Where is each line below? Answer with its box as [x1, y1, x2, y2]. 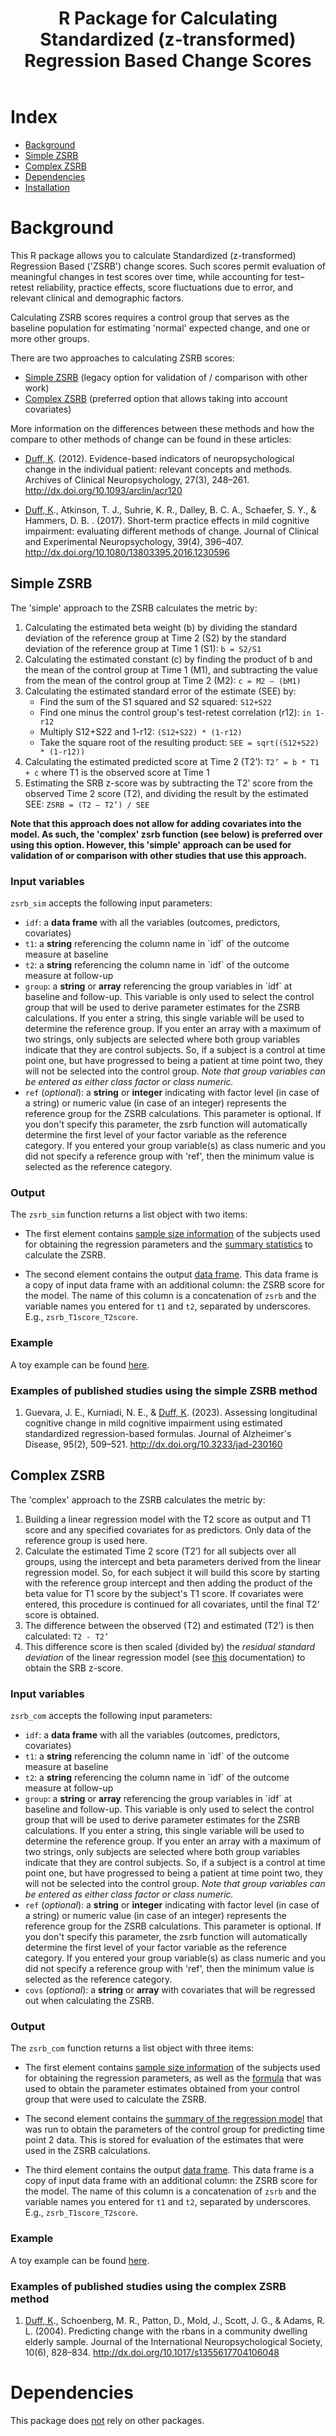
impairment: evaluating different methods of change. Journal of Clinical [24, 525, 319, 537]
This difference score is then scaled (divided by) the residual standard [24, 1640, 316, 1652]
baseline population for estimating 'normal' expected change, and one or [10, 322, 311, 334]
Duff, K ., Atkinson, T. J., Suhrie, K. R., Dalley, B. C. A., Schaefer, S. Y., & [24, 503, 317, 516]
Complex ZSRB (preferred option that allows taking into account [24, 392, 288, 404]
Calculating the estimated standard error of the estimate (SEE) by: [24, 685, 297, 697]
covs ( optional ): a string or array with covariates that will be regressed [24, 1983, 316, 1996]
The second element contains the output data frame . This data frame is [24, 1268, 319, 1281]
